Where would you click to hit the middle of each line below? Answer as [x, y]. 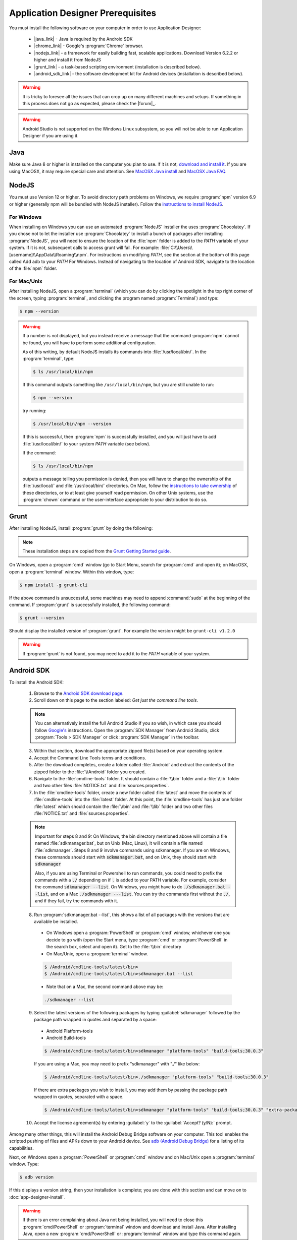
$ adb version [37, 1177]
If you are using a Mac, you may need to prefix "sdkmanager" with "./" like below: [117, 1064]
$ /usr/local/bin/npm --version [72, 424]
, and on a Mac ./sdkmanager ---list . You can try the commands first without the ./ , [139, 894]
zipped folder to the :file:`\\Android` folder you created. [90, 772]
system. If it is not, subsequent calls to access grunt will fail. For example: [84, 248]
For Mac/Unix [26, 281]
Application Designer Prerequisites [83, 13]
